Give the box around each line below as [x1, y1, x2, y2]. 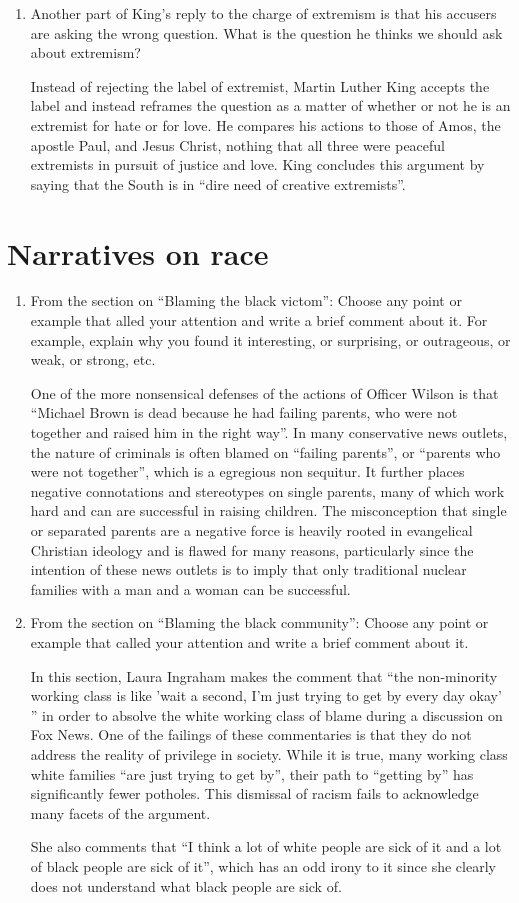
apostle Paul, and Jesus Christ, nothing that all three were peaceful [30, 134, 446, 155]
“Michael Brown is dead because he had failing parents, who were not [30, 402, 458, 423]
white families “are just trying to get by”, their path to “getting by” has [30, 763, 474, 784]
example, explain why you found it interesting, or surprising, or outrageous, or [30, 329, 511, 350]
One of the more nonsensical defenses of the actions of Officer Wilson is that [30, 382, 499, 403]
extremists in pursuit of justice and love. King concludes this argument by [30, 154, 485, 175]
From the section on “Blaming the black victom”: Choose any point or [30, 290, 462, 311]
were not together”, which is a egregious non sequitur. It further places [30, 461, 465, 482]
